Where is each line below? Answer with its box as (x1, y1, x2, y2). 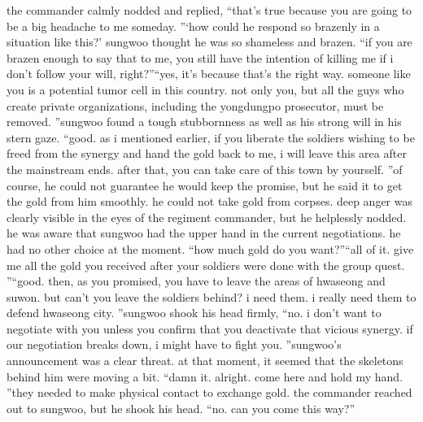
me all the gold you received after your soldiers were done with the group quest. (7, 256, 405, 273)
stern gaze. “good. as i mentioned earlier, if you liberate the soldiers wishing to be (7, 128, 415, 146)
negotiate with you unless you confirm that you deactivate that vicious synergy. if (7, 320, 413, 337)
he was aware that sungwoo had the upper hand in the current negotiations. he (7, 224, 401, 241)
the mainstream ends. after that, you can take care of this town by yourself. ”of (7, 160, 403, 177)
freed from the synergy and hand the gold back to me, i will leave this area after (7, 145, 407, 162)
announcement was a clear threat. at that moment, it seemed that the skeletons (7, 352, 403, 369)
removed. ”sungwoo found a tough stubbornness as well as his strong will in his (7, 113, 402, 130)
